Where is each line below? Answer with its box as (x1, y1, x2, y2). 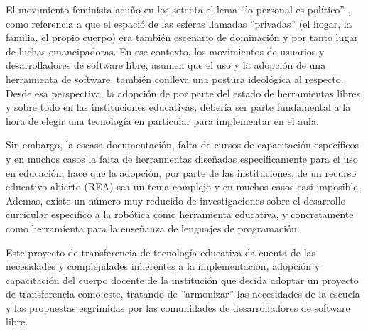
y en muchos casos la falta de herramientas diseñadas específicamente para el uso (6, 151, 358, 165)
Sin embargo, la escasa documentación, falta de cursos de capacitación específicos (6, 137, 359, 152)
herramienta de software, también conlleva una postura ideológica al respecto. (6, 71, 344, 86)
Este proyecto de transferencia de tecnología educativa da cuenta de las (6, 244, 316, 259)
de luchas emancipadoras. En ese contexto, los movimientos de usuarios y (6, 43, 325, 58)
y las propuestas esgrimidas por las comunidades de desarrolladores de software (6, 300, 350, 315)
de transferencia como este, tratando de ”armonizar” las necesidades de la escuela (6, 286, 360, 301)
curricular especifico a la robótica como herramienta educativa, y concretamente (6, 207, 354, 222)
